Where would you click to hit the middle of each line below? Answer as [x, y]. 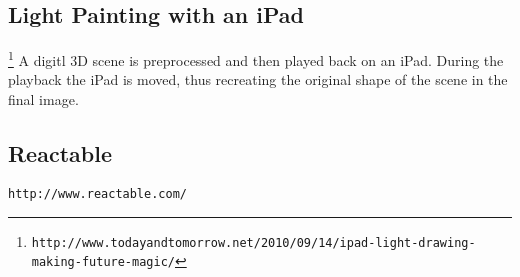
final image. [43, 99]
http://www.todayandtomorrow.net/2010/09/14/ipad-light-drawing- [253, 242]
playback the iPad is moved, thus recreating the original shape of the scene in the [258, 79]
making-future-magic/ [103, 262]
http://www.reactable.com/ [97, 193]
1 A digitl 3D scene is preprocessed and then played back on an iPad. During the [256, 58]
